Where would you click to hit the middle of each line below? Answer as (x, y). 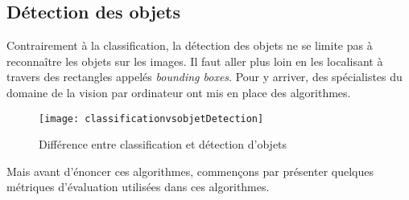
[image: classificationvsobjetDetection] (151, 118)
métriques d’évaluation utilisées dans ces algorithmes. (138, 187)
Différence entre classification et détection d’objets (163, 144)
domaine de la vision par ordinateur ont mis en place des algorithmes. (179, 92)
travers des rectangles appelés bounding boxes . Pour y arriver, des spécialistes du (204, 77)
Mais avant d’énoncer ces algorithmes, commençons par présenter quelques (190, 171)
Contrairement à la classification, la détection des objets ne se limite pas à (190, 45)
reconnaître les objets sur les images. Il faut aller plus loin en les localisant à (195, 61)
